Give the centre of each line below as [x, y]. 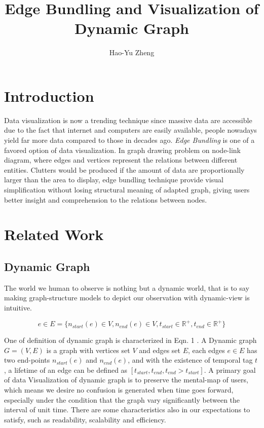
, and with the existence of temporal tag [190, 360]
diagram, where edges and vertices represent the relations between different [121, 160]
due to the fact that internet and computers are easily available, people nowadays [130, 130]
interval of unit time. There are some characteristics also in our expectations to [127, 410]
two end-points [27, 360]
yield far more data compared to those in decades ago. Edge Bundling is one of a [129, 140]
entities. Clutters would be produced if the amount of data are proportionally [124, 169]
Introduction [49, 95]
